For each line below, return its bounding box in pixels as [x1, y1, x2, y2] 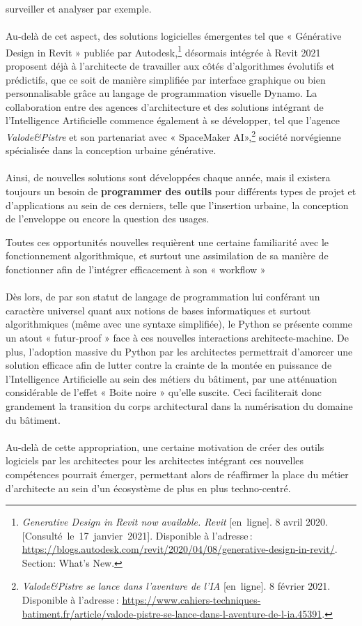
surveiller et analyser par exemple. [6, 1, 152, 15]
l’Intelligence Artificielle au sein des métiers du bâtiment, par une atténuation [6, 371, 337, 385]
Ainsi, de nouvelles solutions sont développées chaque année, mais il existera [6, 170, 331, 185]
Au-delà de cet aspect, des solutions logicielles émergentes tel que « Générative [6, 29, 342, 43]
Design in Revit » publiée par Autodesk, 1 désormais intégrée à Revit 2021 [6, 43, 321, 59]
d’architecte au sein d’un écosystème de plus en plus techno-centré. [6, 480, 291, 495]
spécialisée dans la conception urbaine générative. [6, 143, 217, 158]
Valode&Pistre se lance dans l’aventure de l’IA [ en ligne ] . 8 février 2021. [22, 579, 331, 593]
